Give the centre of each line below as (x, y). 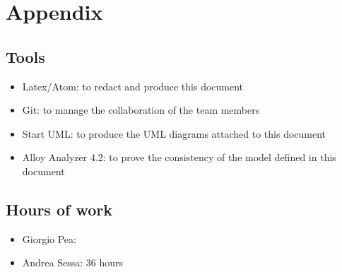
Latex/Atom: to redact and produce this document (133, 86)
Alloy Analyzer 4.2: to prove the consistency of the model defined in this (179, 157)
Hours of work (59, 209)
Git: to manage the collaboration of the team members (141, 110)
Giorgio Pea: (49, 238)
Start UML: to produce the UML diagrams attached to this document (174, 133)
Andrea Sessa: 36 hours (73, 262)
